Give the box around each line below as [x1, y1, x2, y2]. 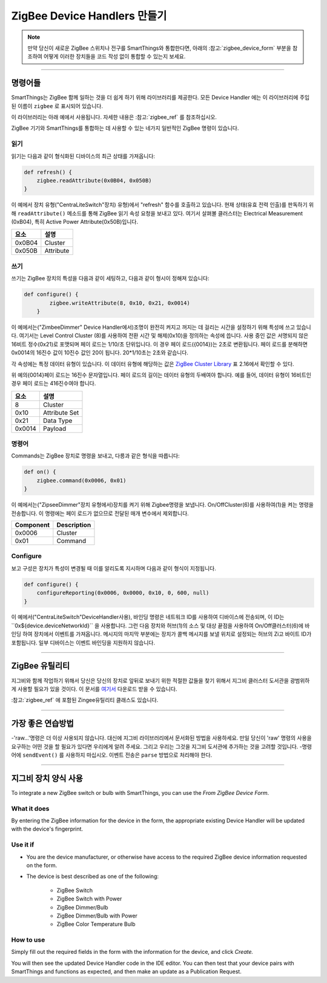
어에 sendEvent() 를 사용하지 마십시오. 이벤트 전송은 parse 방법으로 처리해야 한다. [11, 751, 213, 758]
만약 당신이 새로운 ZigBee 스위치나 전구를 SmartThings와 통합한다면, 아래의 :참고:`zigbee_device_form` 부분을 [27, 44, 292, 52]
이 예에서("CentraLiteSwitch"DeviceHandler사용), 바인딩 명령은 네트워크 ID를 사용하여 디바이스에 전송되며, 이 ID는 [11, 613, 285, 621]
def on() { [24, 468, 56, 476]
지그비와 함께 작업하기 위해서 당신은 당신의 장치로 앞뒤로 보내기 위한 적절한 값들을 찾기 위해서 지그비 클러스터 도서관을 [11, 677, 289, 684]
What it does [11, 804, 50, 812]
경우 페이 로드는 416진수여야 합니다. [11, 380, 96, 387]
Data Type [43, 416, 73, 425]
